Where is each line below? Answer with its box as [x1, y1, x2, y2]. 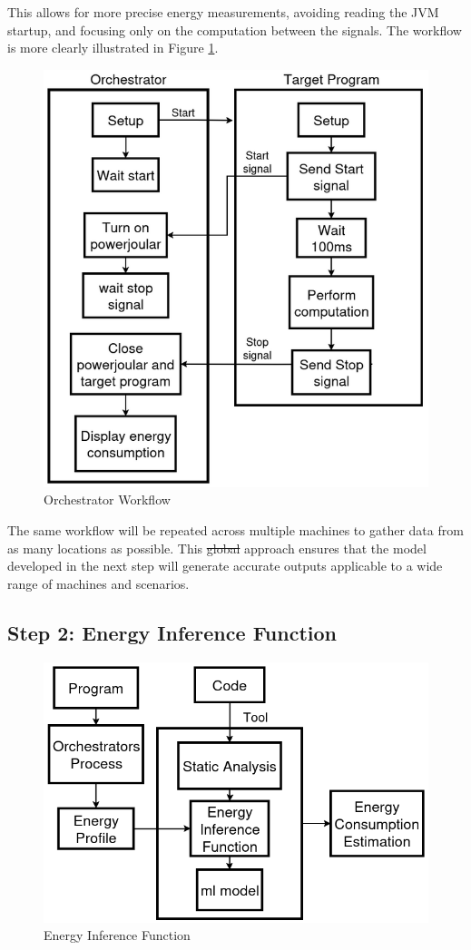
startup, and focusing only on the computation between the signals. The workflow [7, 20, 462, 39]
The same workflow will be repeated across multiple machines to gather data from [7, 521, 464, 540]
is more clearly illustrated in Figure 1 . [7, 38, 219, 57]
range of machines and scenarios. [7, 573, 190, 593]
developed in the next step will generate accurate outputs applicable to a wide [7, 556, 443, 575]
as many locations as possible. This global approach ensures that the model [7, 538, 427, 557]
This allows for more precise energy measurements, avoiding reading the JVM [7, 3, 439, 21]
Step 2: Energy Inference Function [7, 618, 337, 646]
